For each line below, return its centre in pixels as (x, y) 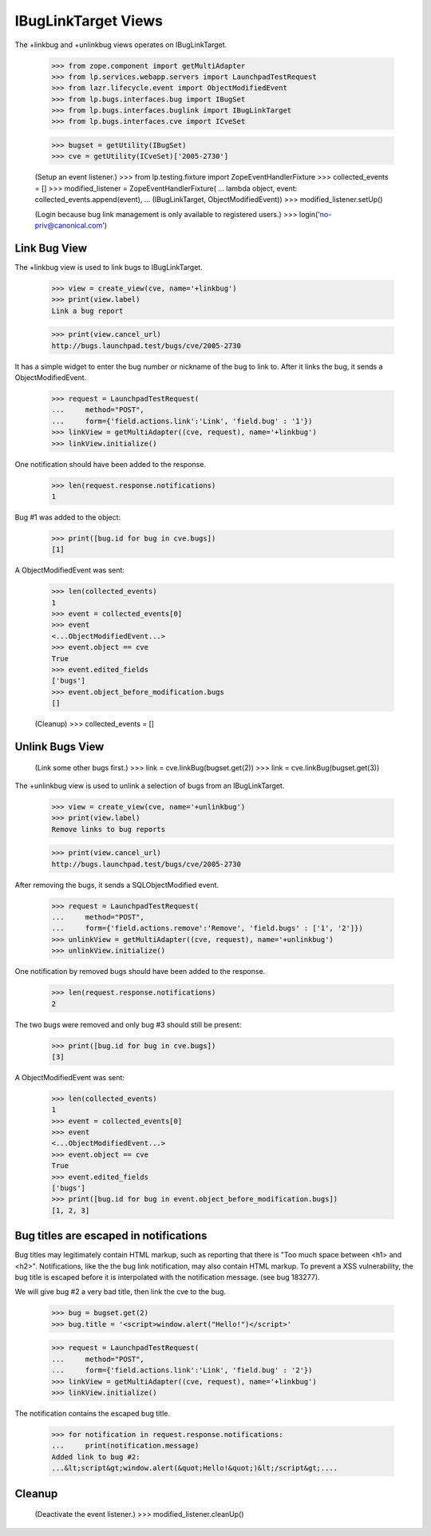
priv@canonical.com (69, 225)
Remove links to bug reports (109, 829)
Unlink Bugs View (59, 746)
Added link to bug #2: (96, 1457)
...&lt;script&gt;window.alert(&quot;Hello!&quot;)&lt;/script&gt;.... (195, 1468)
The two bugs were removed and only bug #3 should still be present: (128, 1024)
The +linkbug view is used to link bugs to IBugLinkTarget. (109, 267)
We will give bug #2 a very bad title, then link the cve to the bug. (121, 1292)
